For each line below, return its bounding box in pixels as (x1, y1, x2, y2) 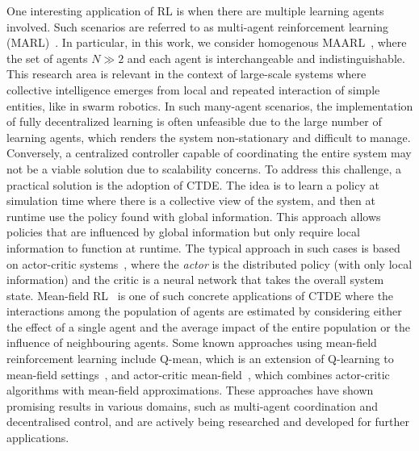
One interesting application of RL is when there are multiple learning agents (6, 2, 384, 19)
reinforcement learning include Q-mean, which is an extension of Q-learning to (6, 350, 394, 367)
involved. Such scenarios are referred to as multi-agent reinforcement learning (6, 18, 389, 35)
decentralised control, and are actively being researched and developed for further (6, 413, 410, 430)
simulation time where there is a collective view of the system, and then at (6, 192, 375, 209)
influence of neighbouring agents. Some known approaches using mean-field (6, 334, 377, 351)
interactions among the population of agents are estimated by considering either (6, 303, 402, 319)
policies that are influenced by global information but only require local (6, 223, 360, 240)
